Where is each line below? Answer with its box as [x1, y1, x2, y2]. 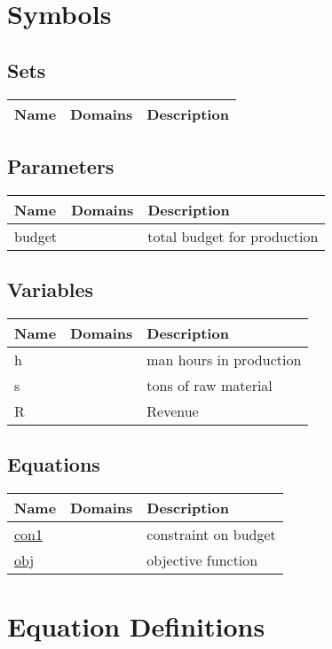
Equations [7, 450, 100, 478]
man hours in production [146, 348, 302, 370]
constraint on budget [146, 524, 276, 545]
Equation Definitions [7, 608, 265, 645]
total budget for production [147, 225, 319, 246]
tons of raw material [146, 374, 273, 395]
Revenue [146, 400, 199, 421]
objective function [146, 550, 258, 571]
